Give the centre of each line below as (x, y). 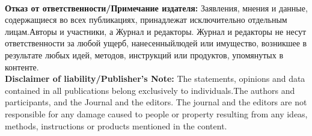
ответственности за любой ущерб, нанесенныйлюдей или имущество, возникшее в (156, 43)
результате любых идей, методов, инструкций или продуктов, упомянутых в (144, 54)
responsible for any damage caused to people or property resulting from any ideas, (156, 113)
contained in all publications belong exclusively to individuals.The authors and (150, 90)
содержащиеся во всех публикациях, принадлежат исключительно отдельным (146, 20)
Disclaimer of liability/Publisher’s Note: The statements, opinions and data (155, 79)
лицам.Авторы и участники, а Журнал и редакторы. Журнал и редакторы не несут (156, 31)
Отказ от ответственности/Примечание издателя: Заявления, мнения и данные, (156, 8)
